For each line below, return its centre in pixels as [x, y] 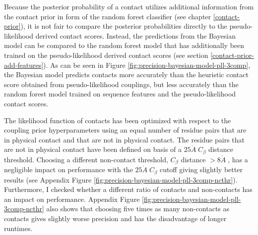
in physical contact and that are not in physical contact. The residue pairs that [124, 139]
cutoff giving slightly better [201, 169]
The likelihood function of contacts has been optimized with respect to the [118, 120]
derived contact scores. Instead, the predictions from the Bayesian [135, 35]
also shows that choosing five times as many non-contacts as [138, 209]
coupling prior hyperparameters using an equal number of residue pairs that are [125, 130]
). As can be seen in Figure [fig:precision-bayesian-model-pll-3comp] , [147, 65]
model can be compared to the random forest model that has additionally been [124, 45]
